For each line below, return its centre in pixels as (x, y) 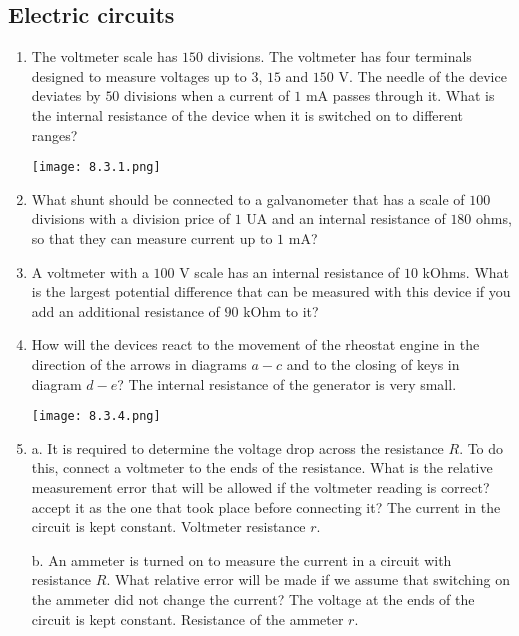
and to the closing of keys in (373, 363)
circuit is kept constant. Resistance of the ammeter (187, 618)
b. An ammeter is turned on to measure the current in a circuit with (241, 559)
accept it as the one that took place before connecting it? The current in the (266, 506)
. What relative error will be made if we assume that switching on (308, 579)
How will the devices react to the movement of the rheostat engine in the (255, 344)
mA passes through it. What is (400, 95)
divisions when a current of (207, 95)
